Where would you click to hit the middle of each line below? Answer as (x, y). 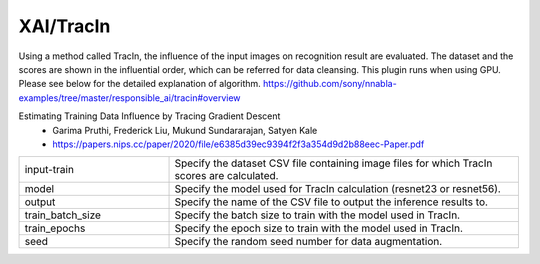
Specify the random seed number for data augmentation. (308, 242)
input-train (49, 170)
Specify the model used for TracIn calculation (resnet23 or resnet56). (338, 189)
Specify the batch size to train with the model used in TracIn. (317, 215)
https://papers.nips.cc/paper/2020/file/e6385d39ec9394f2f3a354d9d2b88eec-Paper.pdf (238, 144)
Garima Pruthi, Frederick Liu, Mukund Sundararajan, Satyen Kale (185, 130)
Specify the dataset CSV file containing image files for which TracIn (333, 163)
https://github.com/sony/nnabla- (329, 84)
